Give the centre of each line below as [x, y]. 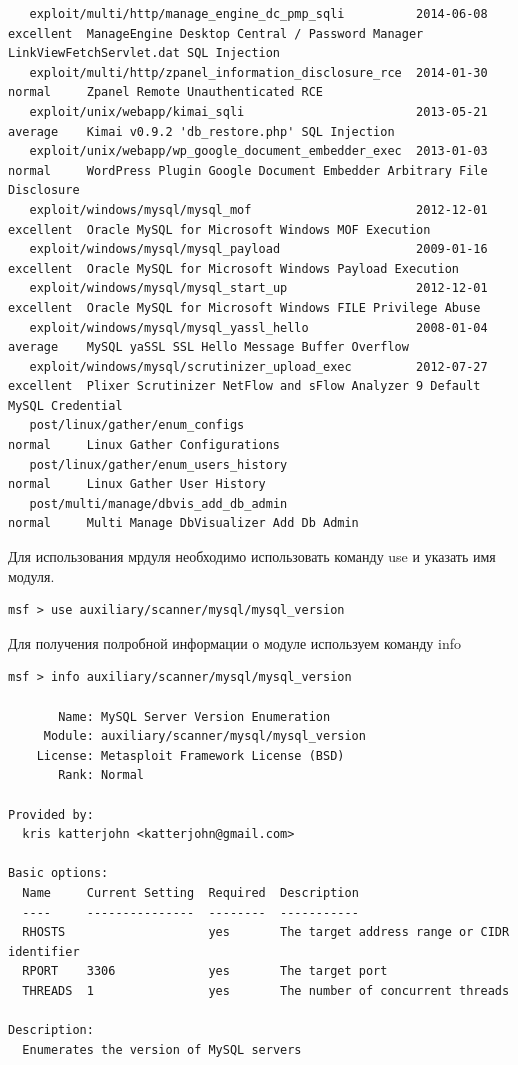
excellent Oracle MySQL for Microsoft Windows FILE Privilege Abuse [244, 307]
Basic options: [58, 873]
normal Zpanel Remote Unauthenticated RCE [165, 92]
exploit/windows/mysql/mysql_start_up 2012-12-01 [258, 288]
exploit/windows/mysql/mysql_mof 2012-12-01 [258, 209]
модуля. [31, 575]
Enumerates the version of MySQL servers [162, 1049]
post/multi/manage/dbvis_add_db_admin [158, 503]
